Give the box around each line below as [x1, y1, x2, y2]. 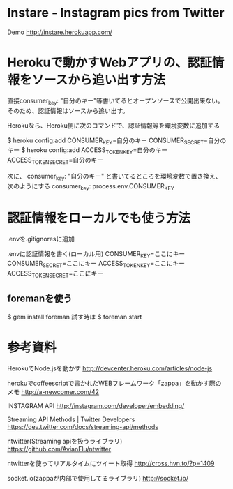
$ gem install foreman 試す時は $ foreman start [7, 313, 142, 321]
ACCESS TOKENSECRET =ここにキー [7, 269, 104, 279]
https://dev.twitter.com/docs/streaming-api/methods [7, 422, 159, 430]
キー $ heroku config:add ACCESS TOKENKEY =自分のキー [7, 146, 168, 156]
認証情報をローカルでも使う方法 [7, 210, 191, 226]
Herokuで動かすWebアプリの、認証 [7, 54, 213, 70]
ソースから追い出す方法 [31, 72, 166, 88]
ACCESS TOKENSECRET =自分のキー [7, 156, 104, 166]
